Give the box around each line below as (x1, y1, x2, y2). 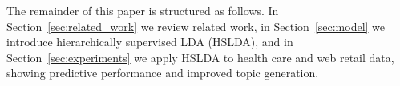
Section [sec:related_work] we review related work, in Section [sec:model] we (6, 18, 386, 34)
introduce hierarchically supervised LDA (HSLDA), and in (6, 33, 293, 50)
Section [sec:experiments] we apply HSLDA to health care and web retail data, (6, 49, 394, 65)
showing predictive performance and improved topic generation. (6, 64, 319, 81)
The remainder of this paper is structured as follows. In (6, 2, 279, 18)
